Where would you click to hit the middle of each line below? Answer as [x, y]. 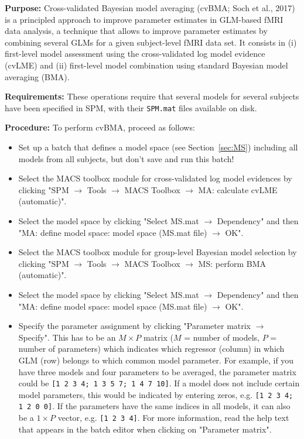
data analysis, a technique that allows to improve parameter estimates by [136, 31]
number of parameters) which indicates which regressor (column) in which [151, 349]
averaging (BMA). [37, 76]
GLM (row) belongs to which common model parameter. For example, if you [156, 360]
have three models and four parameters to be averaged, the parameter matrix [157, 371]
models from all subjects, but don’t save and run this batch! [126, 158]
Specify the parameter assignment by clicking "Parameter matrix [135, 326]
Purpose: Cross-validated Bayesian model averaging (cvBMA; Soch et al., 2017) [150, 8]
